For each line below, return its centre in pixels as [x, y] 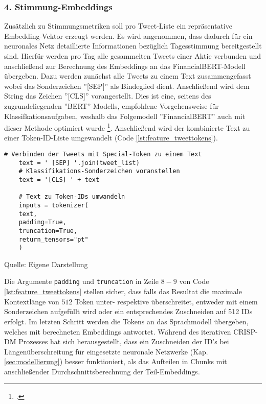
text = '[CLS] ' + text [59, 180]
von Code [194, 281]
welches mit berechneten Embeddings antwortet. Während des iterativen [118, 331]
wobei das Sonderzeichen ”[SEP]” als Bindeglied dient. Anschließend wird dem [127, 86]
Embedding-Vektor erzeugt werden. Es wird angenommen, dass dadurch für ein [128, 35]
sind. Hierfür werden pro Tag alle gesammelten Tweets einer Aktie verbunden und [133, 56]
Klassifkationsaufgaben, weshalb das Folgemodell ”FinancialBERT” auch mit [125, 116]
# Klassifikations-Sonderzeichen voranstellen [99, 171]
